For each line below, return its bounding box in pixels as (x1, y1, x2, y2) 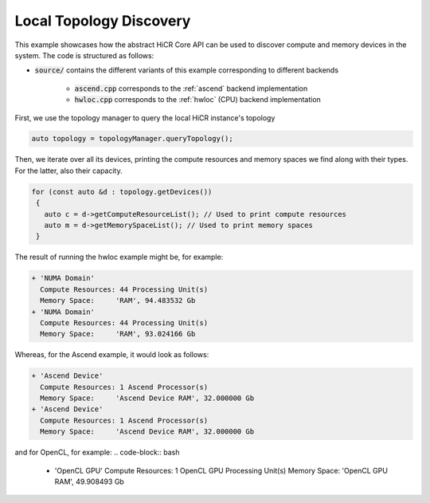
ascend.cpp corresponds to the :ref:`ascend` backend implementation (74, 84, 308, 93)
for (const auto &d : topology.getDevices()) (31, 187, 213, 196)
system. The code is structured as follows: (14, 50, 154, 60)
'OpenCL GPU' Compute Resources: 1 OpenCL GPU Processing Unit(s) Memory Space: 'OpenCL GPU (54, 466, 388, 475)
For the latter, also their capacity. (14, 166, 123, 175)
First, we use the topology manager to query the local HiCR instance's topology (14, 112, 276, 123)
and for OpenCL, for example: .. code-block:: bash (14, 447, 180, 458)
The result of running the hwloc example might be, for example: (14, 252, 224, 262)
